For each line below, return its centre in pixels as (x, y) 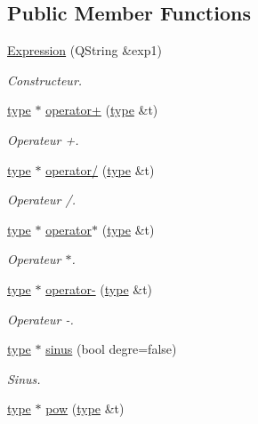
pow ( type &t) (85, 408)
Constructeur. (45, 80)
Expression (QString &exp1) (85, 50)
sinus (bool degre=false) (111, 349)
